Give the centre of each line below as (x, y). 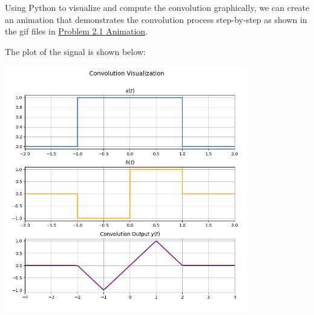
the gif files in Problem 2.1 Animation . (77, 31)
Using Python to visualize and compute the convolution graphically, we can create (157, 7)
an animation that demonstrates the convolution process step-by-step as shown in (156, 19)
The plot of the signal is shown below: (75, 51)
